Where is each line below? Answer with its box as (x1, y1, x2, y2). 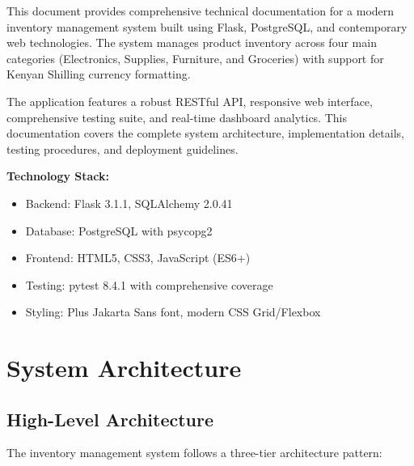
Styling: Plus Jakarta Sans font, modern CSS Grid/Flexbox (25, 303, 321, 320)
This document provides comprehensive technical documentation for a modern (6, 2, 395, 19)
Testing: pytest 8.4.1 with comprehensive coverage (25, 276, 273, 293)
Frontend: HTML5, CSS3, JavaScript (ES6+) (25, 249, 251, 266)
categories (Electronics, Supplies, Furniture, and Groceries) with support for (6, 49, 384, 66)
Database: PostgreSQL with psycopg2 (25, 222, 213, 239)
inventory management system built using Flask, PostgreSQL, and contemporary (6, 18, 408, 35)
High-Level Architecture (6, 406, 214, 431)
